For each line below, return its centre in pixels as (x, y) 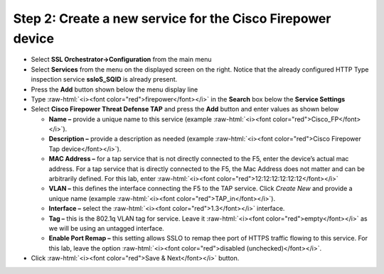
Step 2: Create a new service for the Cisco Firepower (172, 18)
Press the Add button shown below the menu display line (114, 89)
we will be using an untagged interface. (107, 228)
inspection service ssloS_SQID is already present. (104, 80)
